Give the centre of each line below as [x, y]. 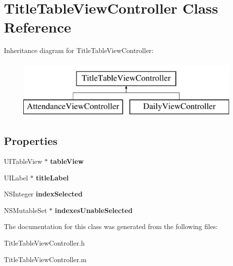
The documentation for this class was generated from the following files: [111, 226]
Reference [38, 27]
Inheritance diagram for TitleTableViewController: [79, 50]
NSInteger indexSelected [43, 194]
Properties [31, 141]
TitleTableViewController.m [45, 259]
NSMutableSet [25, 210]
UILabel [16, 177]
